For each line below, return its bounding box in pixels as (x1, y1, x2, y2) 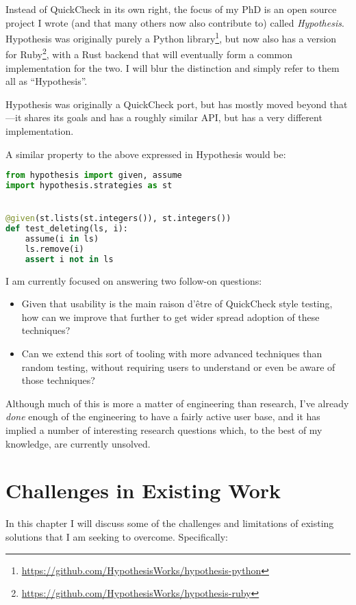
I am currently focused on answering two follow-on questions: (5, 273, 262, 287)
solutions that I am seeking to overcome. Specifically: (5, 529, 228, 543)
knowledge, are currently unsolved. (5, 436, 151, 450)
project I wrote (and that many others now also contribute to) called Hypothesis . (5, 15, 344, 29)
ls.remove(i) (25, 244, 84, 254)
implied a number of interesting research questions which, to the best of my (5, 423, 322, 437)
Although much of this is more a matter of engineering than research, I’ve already (5, 396, 349, 410)
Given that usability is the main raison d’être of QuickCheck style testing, (21, 296, 333, 311)
